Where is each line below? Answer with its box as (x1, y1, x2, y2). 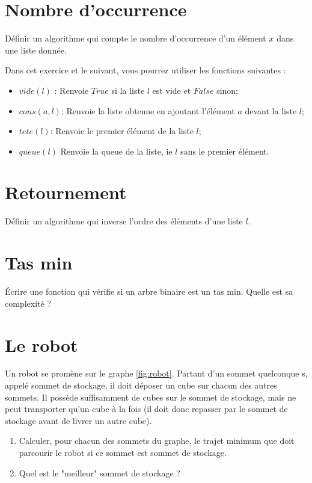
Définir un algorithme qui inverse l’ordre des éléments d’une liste (5, 215, 243, 227)
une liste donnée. (5, 43, 67, 56)
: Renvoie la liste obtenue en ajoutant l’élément (61, 104, 235, 117)
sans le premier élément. (180, 144, 269, 157)
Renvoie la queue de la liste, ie (60, 144, 173, 157)
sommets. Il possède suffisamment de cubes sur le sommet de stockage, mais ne (5, 390, 296, 403)
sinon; (216, 84, 239, 96)
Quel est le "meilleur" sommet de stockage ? (19, 466, 180, 479)
